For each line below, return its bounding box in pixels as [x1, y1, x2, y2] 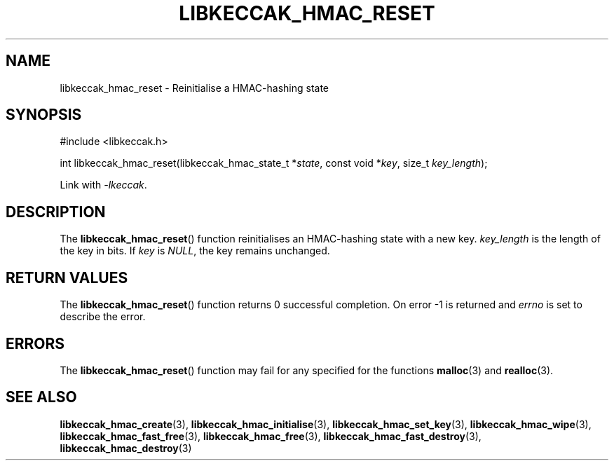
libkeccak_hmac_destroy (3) [60, 441, 192, 454]
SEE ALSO [6, 388, 77, 406]
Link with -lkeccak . [60, 179, 147, 191]
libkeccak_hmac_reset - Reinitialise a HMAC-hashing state [60, 81, 329, 94]
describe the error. [60, 310, 146, 323]
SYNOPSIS [6, 106, 82, 124]
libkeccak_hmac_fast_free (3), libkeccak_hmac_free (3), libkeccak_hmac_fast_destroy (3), [60, 430, 482, 442]
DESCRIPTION [6, 203, 106, 221]
